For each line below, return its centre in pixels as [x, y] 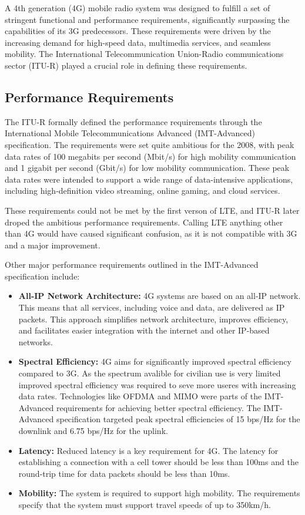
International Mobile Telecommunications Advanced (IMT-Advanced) [130, 133]
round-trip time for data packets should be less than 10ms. [124, 473]
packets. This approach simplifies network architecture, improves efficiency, [153, 319]
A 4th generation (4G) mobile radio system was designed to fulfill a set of [138, 8]
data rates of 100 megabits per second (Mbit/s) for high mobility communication [150, 156]
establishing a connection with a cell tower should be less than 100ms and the [158, 462]
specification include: [42, 276]
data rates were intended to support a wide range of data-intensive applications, [149, 179]
